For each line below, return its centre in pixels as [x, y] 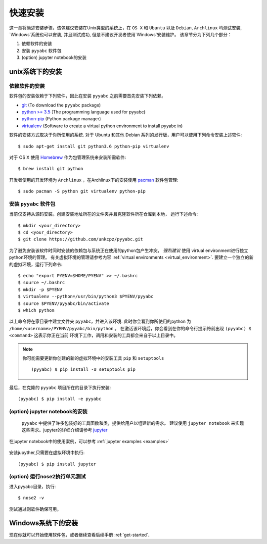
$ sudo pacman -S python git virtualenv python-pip [82, 191]
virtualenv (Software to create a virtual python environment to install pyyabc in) [102, 126]
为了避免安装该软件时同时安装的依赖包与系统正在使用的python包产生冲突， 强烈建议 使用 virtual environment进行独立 [129, 250]
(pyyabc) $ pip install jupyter [57, 464]
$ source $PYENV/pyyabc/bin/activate [64, 303]
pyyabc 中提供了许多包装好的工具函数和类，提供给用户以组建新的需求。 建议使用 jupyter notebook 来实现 [133, 423]
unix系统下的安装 [36, 72]
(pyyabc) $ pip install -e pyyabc [60, 399]
